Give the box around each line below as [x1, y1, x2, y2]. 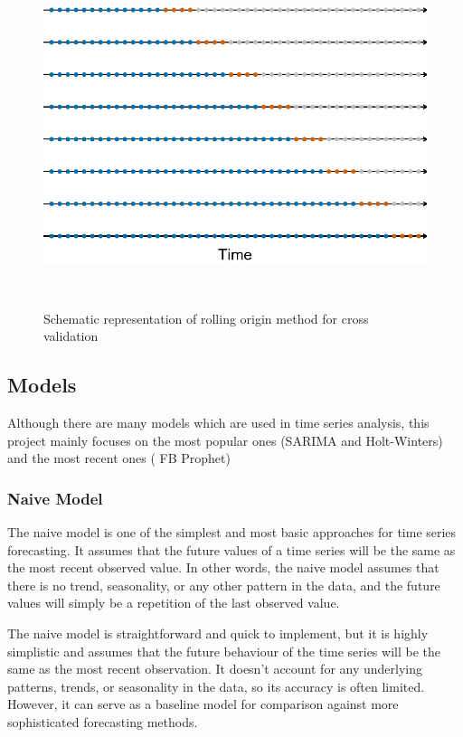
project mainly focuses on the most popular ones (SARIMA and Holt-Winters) [7, 430, 443, 449]
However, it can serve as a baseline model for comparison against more [7, 694, 399, 713]
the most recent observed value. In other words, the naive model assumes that [7, 558, 439, 577]
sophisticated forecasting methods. [7, 712, 198, 731]
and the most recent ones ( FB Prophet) [7, 449, 231, 468]
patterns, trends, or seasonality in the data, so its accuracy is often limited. [7, 676, 425, 695]
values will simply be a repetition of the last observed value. [7, 593, 340, 612]
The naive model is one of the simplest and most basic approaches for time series [7, 522, 457, 541]
